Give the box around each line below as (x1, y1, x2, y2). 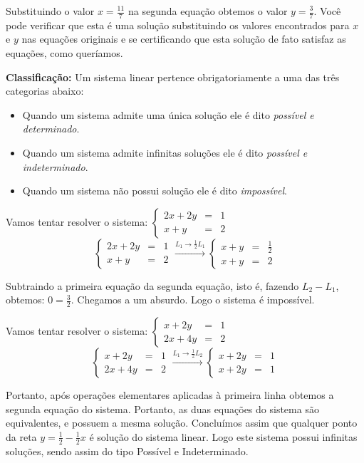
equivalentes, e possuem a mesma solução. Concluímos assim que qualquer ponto (6, 415, 358, 430)
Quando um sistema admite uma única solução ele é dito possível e (22, 107, 314, 122)
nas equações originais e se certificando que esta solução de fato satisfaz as (21, 31, 346, 46)
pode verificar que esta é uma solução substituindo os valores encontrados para (6, 17, 350, 32)
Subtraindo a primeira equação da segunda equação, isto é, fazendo (6, 278, 299, 293)
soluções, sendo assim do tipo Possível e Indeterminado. (6, 443, 249, 458)
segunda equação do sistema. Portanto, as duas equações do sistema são (6, 401, 319, 416)
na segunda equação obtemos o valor (128, 4, 288, 18)
